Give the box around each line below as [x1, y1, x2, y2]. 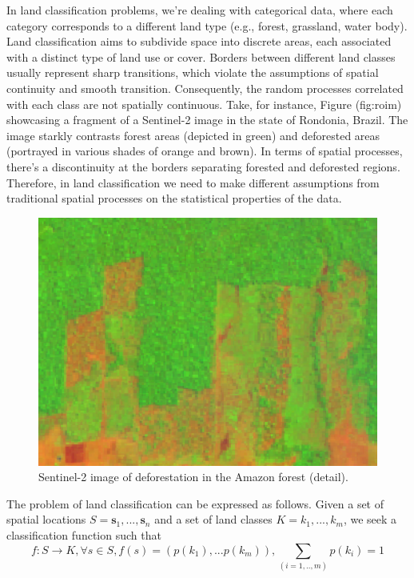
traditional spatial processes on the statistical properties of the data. [6, 190, 342, 207]
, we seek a [343, 511, 397, 528]
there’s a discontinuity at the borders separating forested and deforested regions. [6, 158, 400, 175]
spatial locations [6, 511, 86, 528]
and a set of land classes [154, 511, 273, 528]
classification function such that [6, 527, 161, 544]
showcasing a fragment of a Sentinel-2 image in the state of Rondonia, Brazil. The [6, 111, 408, 128]
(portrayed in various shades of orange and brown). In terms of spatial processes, [6, 142, 403, 159]
